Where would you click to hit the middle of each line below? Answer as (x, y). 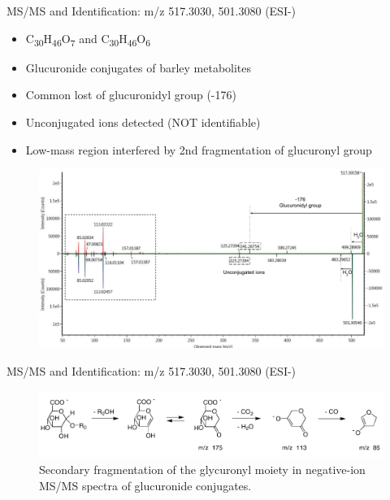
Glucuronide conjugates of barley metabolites (139, 67)
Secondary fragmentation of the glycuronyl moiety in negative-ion (202, 470)
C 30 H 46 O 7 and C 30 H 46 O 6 (88, 39)
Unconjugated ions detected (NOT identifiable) (143, 122)
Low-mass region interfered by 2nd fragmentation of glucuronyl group (199, 149)
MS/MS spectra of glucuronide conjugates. (145, 485)
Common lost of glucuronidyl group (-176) (131, 95)
